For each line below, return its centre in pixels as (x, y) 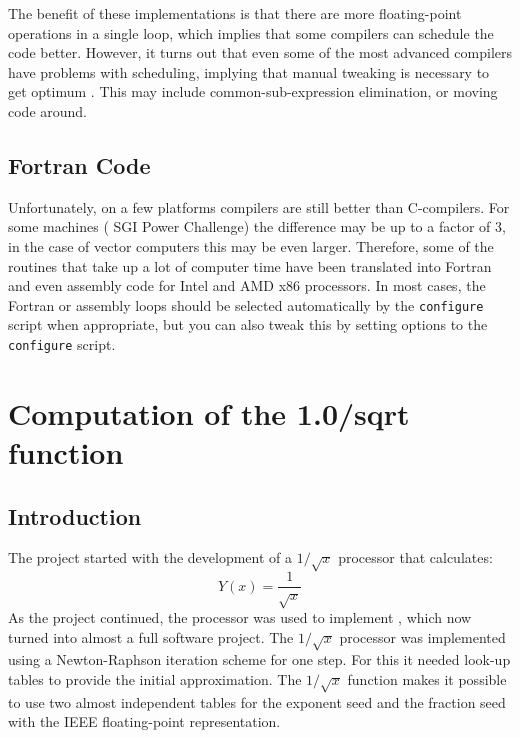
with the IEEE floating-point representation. (144, 721)
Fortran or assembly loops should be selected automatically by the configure (246, 304)
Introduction (75, 515)
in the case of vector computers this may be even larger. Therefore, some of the (251, 245)
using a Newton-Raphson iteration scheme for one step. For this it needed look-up (259, 659)
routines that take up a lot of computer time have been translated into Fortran (250, 265)
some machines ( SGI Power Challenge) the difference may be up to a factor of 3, (257, 226)
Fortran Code (79, 164)
